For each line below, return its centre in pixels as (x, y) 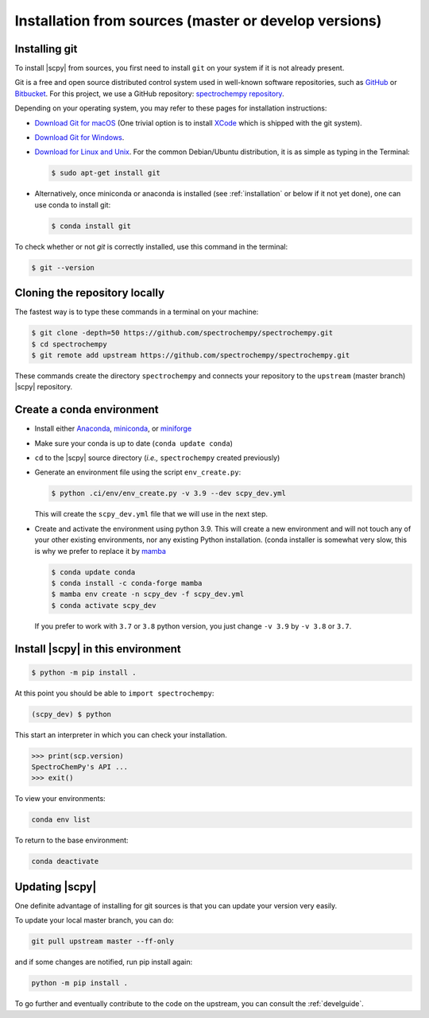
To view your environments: (60, 799)
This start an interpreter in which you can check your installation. (121, 734)
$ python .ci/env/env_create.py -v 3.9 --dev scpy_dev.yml (168, 494)
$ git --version (63, 267)
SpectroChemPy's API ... (80, 767)
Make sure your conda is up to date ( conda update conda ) (134, 443)
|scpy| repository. (44, 387)
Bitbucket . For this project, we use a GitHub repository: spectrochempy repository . (150, 93)
